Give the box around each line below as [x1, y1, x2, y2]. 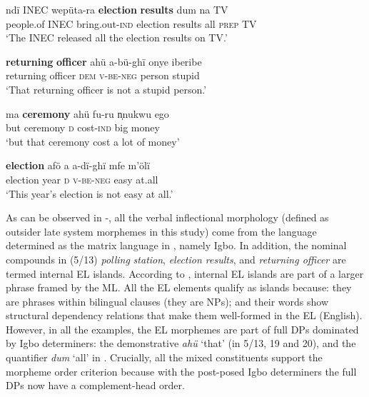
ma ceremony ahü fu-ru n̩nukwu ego [6, 106, 169, 121]
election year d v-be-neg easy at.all [6, 171, 158, 186]
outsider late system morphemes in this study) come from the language [6, 223, 317, 238]
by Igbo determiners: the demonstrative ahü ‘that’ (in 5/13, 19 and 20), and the [6, 336, 356, 351]
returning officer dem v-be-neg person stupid [6, 68, 200, 83]
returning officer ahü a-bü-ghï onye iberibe [6, 54, 202, 69]
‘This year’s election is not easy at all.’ [6, 186, 173, 201]
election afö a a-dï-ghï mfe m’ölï [6, 158, 150, 173]
